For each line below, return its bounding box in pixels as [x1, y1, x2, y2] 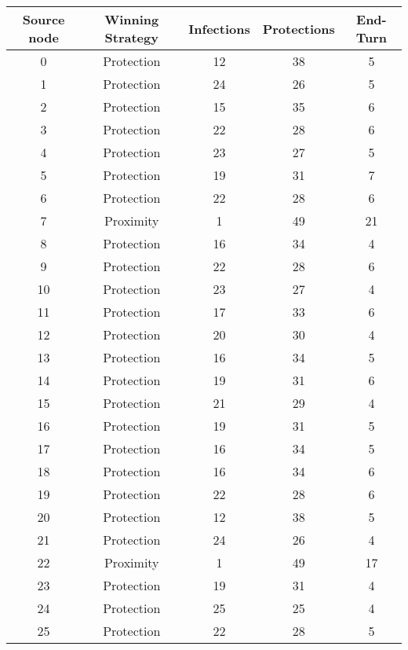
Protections [262, 19, 335, 38]
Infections [188, 19, 250, 38]
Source [22, 10, 65, 28]
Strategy [104, 28, 158, 46]
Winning [104, 10, 159, 28]
